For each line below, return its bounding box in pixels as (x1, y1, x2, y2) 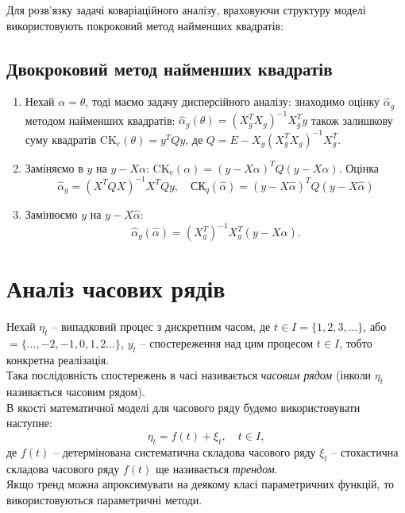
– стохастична (331, 443, 399, 460)
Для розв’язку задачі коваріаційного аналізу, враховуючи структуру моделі (6, 2, 366, 17)
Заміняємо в (25, 159, 83, 176)
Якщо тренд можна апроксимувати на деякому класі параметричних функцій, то (6, 476, 395, 492)
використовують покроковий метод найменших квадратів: (6, 17, 284, 33)
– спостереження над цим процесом (140, 334, 314, 351)
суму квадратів (25, 130, 97, 147)
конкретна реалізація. (6, 351, 110, 367)
